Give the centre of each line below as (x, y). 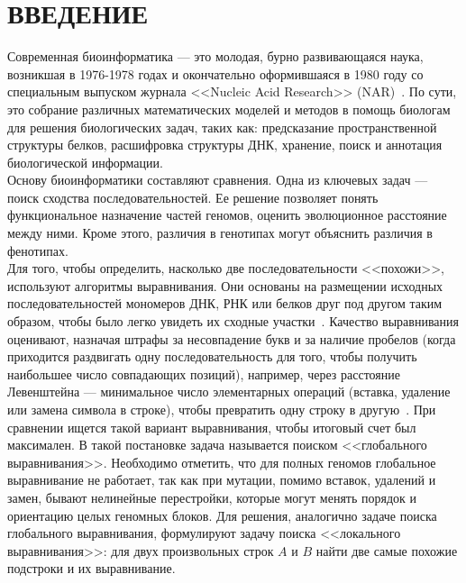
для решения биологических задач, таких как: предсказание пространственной (222, 127)
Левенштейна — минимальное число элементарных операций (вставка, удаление (229, 392)
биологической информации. (85, 162)
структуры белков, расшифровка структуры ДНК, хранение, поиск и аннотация (225, 145)
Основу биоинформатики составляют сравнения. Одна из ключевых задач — (218, 180)
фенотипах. (38, 250)
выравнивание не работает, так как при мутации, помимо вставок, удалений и (222, 480)
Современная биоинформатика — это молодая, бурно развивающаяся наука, (215, 56)
